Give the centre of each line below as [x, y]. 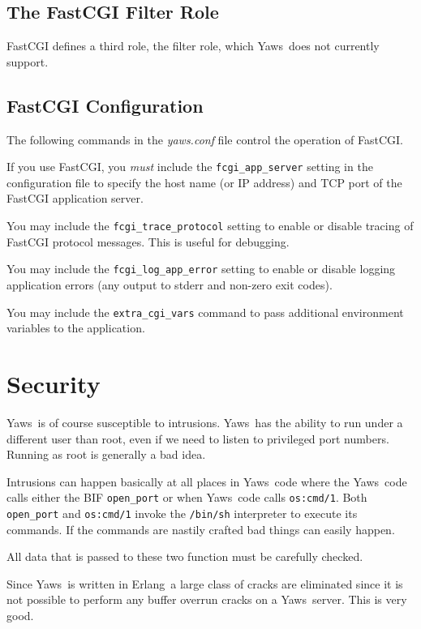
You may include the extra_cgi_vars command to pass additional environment [205, 312]
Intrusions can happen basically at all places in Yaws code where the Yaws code [207, 481]
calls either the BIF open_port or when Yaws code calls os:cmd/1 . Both [187, 497]
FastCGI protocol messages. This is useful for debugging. [148, 241]
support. [28, 61]
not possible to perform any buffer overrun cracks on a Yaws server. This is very [207, 599]
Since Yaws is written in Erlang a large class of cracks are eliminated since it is [205, 583]
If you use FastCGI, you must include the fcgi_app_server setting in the [190, 167]
